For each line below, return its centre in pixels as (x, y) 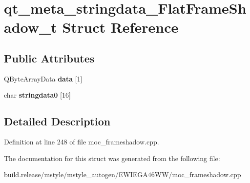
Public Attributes (49, 58)
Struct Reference (120, 27)
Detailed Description (57, 121)
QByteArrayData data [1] (43, 78)
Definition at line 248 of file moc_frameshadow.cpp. (82, 142)
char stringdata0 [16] (37, 95)
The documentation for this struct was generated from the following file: (112, 158)
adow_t (31, 27)
